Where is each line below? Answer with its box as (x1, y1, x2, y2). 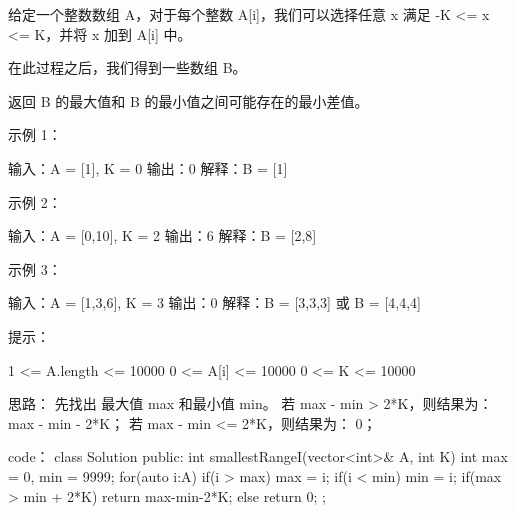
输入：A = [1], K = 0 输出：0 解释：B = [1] (8, 157, 288, 178)
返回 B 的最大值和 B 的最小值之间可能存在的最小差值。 (8, 90, 369, 111)
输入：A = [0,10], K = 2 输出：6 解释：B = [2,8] (8, 225, 317, 246)
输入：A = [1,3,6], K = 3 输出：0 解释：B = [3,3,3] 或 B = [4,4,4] (8, 292, 421, 313)
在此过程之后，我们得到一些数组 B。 (8, 57, 247, 78)
